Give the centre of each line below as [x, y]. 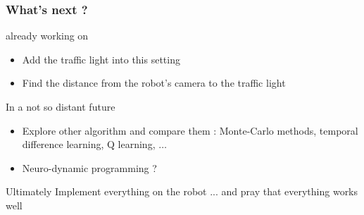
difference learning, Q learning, [89, 144]
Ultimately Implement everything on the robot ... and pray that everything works [182, 191]
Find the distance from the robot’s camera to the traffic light [154, 83]
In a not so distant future [61, 106]
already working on [47, 36]
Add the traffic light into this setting [101, 59]
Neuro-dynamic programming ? [89, 167]
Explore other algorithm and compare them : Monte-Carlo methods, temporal [190, 130]
